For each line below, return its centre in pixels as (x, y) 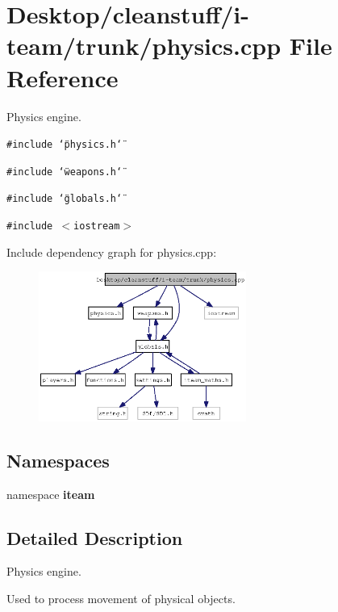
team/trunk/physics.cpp (144, 46)
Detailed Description (95, 537)
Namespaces (58, 460)
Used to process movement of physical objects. (121, 598)
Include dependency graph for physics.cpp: (112, 252)
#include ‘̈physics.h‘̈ (65, 145)
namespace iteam (51, 494)
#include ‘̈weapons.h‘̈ (65, 172)
